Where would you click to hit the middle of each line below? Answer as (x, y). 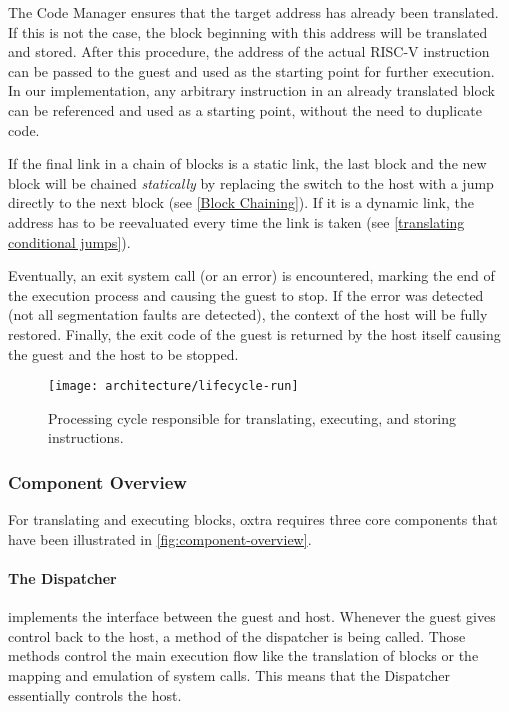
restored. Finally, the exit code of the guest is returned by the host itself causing (254, 333)
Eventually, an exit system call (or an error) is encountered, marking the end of (251, 275)
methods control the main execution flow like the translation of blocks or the (243, 655)
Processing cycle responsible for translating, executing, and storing (252, 417)
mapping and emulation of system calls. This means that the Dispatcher (229, 674)
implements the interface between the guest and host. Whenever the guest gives (252, 616)
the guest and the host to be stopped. (123, 353)
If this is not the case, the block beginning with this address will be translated (248, 31)
